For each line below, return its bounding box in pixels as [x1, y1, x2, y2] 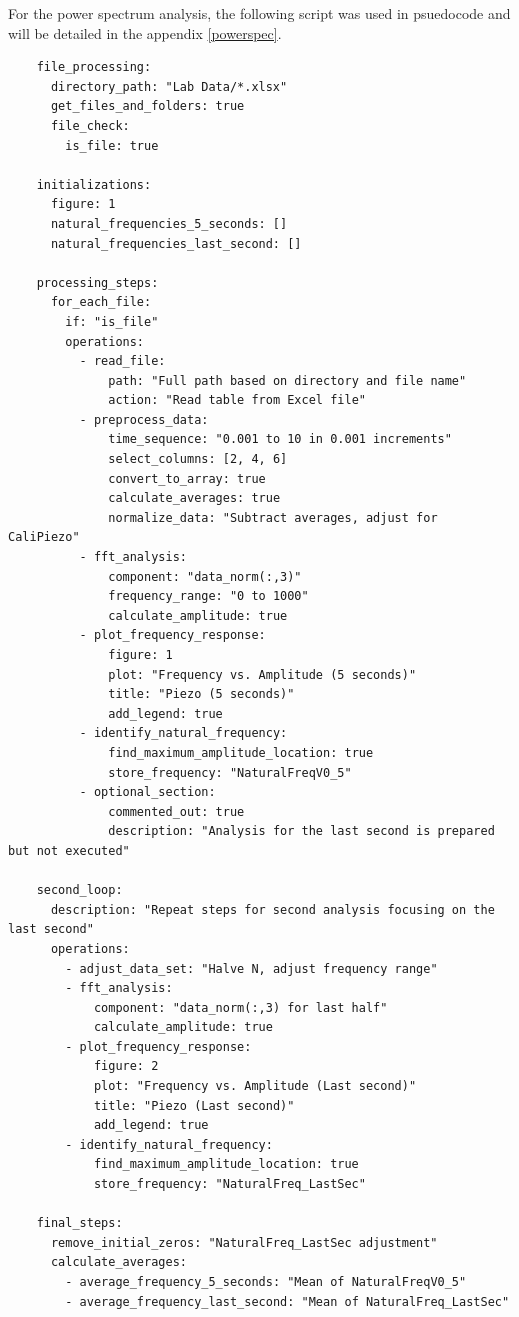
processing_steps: [36, 275, 159, 290]
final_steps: [36, 1216, 123, 1231]
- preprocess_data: [79, 412, 209, 427]
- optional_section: [79, 785, 216, 800]
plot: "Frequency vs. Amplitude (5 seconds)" [108, 667, 417, 682]
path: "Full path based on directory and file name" [108, 373, 467, 388]
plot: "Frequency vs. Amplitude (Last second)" [93, 1079, 417, 1094]
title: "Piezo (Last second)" [93, 1098, 295, 1113]
